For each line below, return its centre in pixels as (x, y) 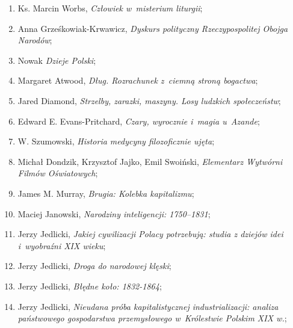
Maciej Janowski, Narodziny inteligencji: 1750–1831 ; (114, 213)
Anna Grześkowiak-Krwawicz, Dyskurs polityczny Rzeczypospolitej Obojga (153, 28)
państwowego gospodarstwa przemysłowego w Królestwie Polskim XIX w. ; (152, 318)
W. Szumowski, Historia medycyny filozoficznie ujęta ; (116, 141)
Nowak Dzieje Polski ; (57, 60)
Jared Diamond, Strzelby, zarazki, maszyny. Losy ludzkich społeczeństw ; (149, 100)
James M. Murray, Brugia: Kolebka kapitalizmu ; (106, 193)
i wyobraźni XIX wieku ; (62, 245)
